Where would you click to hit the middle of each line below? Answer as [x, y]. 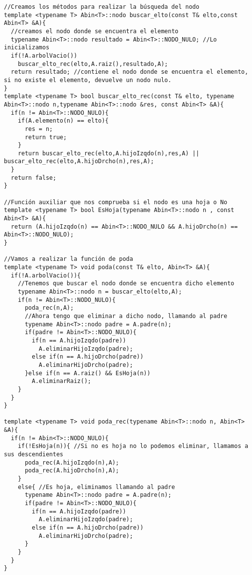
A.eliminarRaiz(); [61, 381]
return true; [46, 137]
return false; [34, 178]
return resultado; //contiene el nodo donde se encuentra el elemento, [130, 72]
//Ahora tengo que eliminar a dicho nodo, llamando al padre [126, 316]
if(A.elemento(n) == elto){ [63, 121]
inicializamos [27, 48]
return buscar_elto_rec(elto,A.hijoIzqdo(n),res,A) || [108, 153]
